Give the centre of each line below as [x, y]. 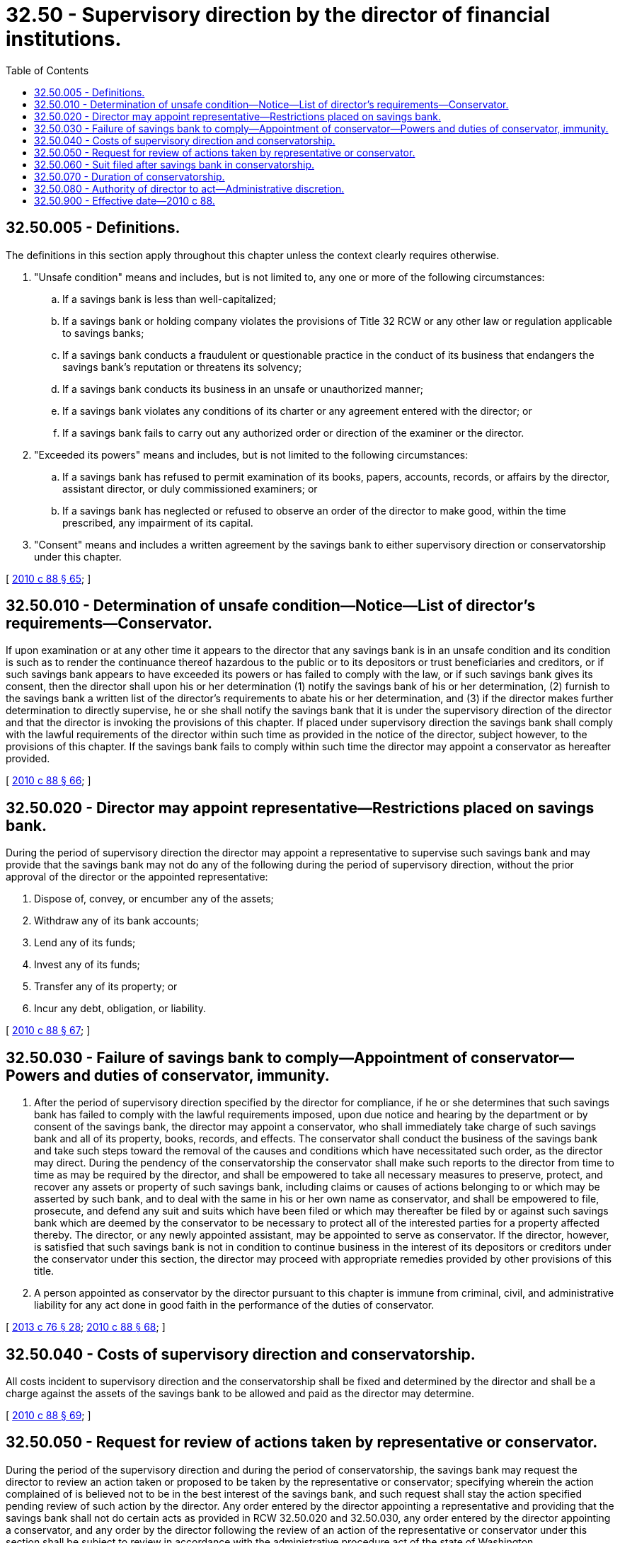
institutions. [64, 39]
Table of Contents [47, 70]
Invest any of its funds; [87, 965]
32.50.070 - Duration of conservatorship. [130, 176]
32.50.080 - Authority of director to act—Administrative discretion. [189, 188]
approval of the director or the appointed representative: [137, 877]
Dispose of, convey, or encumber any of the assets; [154, 899]
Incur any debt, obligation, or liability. [120, 1009]
